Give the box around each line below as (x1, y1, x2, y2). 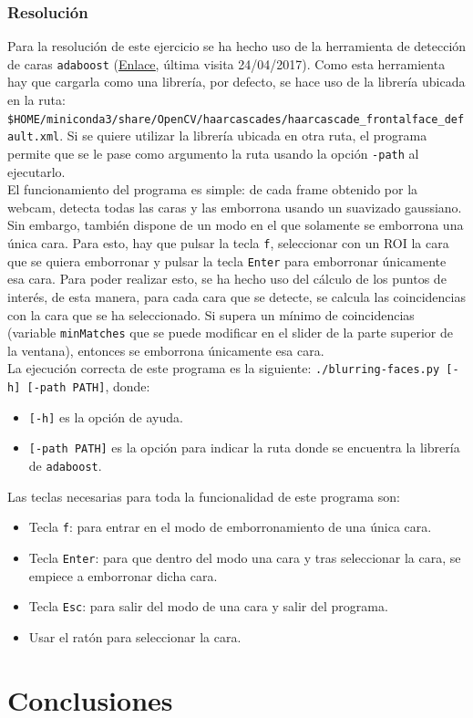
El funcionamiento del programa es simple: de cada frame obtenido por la (7, 180, 418, 199)
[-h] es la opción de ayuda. (28, 407, 183, 426)
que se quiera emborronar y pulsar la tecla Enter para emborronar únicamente (7, 251, 447, 270)
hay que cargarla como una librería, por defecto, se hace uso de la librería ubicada (7, 72, 466, 91)
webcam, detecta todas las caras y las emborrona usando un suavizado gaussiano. (7, 197, 462, 216)
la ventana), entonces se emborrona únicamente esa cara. (7, 340, 324, 359)
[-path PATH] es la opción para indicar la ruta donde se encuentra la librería (28, 438, 460, 457)
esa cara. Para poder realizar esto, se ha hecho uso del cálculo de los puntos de (7, 269, 447, 288)
